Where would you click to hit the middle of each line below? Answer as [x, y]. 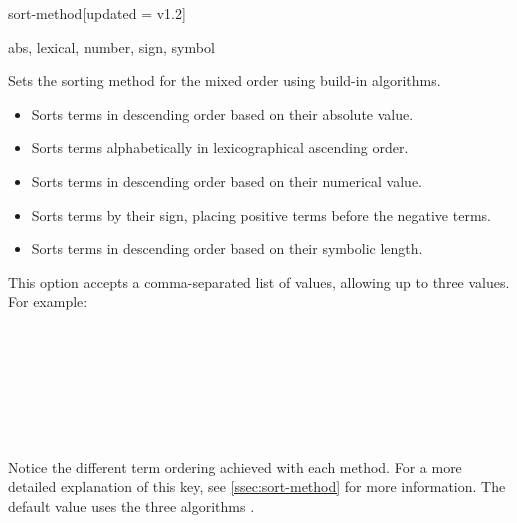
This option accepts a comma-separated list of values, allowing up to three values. [259, 281]
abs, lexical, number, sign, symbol [111, 46]
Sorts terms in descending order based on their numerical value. [227, 180]
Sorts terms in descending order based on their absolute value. [222, 113]
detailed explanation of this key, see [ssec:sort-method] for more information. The [257, 486]
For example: [48, 301]
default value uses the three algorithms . [131, 505]
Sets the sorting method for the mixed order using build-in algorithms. [224, 80]
